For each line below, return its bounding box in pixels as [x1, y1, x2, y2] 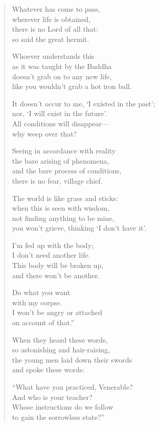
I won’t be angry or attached [12, 307, 103, 318]
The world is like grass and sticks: [12, 192, 118, 203]
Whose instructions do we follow [12, 401, 113, 412]
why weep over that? [12, 128, 77, 139]
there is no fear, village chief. [12, 175, 103, 186]
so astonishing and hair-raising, [12, 344, 110, 355]
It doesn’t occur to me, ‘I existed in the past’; [12, 98, 155, 108]
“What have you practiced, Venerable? [12, 382, 133, 392]
